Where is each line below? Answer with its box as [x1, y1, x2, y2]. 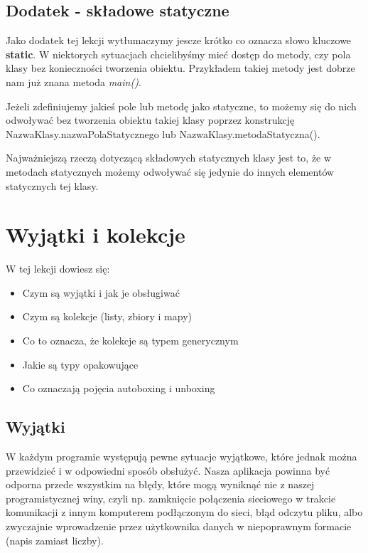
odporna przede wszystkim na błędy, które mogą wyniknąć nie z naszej [6, 477, 315, 492]
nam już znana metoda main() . [6, 74, 141, 89]
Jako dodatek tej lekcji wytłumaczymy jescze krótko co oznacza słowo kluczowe [6, 33, 352, 48]
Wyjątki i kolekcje [6, 220, 185, 249]
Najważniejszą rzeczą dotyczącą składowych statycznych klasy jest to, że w [6, 150, 332, 165]
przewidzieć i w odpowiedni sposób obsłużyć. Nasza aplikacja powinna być [6, 463, 330, 478]
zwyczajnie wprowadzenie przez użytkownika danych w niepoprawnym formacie [6, 519, 352, 533]
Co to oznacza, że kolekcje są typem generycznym [22, 333, 239, 348]
